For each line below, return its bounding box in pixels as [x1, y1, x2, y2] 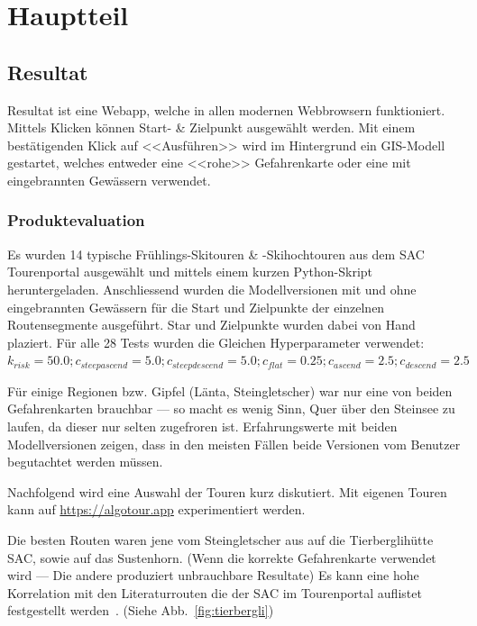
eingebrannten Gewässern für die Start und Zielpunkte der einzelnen [7, 297, 385, 316]
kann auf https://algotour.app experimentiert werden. [7, 500, 306, 519]
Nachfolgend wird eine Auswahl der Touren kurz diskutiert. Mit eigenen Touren [7, 482, 447, 501]
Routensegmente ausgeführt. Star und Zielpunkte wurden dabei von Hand [7, 315, 416, 334]
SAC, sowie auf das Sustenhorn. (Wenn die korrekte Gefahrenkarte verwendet [7, 548, 436, 567]
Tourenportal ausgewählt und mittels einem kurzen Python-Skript [7, 262, 373, 281]
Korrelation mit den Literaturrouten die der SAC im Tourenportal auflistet [7, 583, 422, 602]
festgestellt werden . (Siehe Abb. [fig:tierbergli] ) [7, 601, 274, 620]
